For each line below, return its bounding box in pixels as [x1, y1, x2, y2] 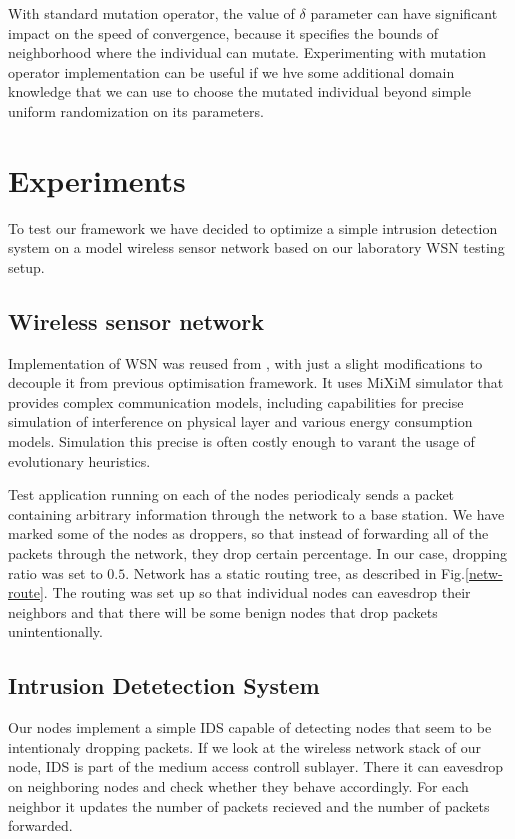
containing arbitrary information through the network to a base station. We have [8, 503, 505, 524]
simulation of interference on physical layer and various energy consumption [8, 411, 473, 432]
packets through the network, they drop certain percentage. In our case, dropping [8, 543, 507, 564]
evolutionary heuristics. [8, 450, 151, 471]
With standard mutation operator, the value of [8, 3, 295, 23]
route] [8, 582, 44, 603]
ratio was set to [8, 562, 103, 583]
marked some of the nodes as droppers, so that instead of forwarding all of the [8, 523, 489, 544]
